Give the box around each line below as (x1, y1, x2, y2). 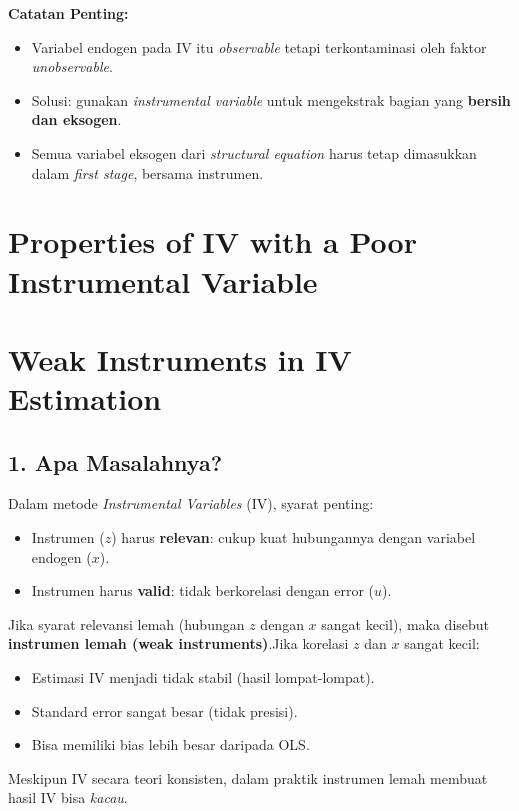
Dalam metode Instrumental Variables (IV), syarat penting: (8, 493, 374, 514)
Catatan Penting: (8, 3, 129, 23)
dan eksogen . (31, 109, 122, 130)
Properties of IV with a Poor (8, 221, 417, 262)
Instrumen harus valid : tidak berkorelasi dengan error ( (31, 580, 375, 601)
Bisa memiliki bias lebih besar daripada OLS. (31, 734, 310, 755)
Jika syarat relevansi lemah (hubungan (8, 613, 245, 634)
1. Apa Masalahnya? (8, 446, 223, 477)
